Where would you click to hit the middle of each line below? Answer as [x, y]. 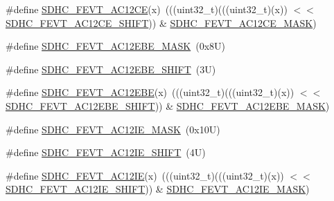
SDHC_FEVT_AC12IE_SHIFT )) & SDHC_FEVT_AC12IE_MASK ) [158, 189]
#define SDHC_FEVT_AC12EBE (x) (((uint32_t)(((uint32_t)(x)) [150, 92]
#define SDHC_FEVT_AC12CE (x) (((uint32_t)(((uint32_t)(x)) [147, 9]
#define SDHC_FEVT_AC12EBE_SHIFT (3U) [111, 69]
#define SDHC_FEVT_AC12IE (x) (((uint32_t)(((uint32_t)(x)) [145, 175]
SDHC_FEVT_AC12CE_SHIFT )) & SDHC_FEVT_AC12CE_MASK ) [161, 22]
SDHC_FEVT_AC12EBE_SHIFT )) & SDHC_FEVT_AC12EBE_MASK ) [168, 105]
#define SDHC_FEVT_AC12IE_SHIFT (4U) [106, 152]
